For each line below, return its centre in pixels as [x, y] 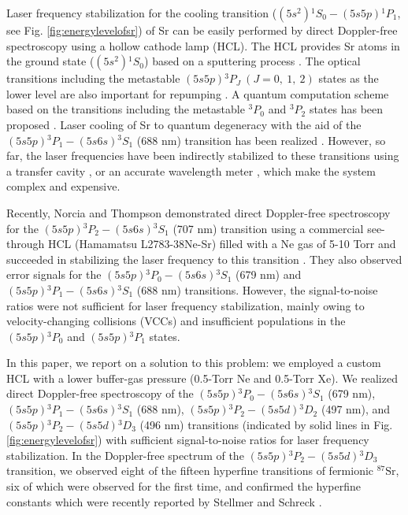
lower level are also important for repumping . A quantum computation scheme [198, 93]
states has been [346, 109]
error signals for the [54, 274]
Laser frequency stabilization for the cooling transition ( [142, 13]
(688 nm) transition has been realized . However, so [261, 140]
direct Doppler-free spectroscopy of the [100, 393]
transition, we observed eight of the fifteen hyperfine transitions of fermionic [190, 471]
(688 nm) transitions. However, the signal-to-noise [257, 289]
